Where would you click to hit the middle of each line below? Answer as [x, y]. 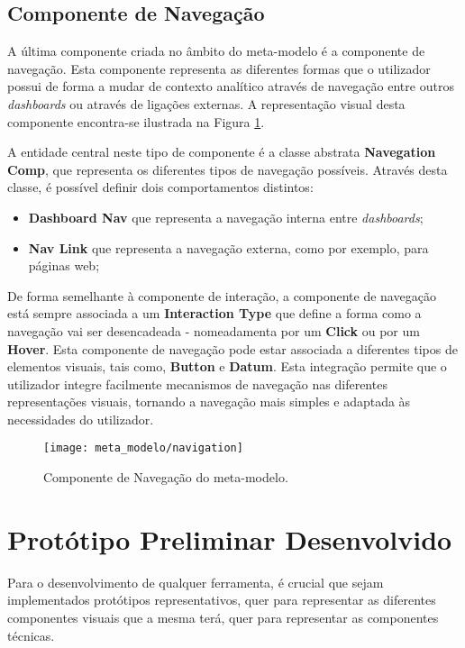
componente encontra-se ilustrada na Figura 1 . [136, 121]
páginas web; [64, 265]
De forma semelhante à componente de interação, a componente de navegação [222, 295]
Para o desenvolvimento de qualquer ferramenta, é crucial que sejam [196, 582]
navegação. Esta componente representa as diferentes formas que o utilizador [219, 68]
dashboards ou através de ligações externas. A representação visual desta [206, 103]
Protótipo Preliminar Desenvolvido [230, 538]
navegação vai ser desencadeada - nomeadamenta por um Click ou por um [214, 330]
